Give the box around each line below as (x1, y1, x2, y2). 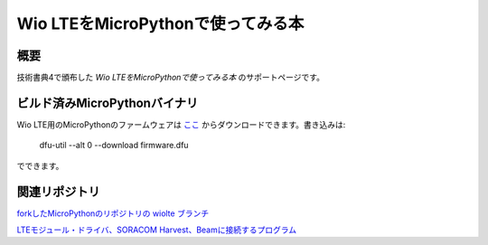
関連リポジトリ (16, 184, 100, 199)
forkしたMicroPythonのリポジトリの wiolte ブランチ (16, 208, 210, 219)
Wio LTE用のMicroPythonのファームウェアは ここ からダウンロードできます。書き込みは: (16, 118, 346, 130)
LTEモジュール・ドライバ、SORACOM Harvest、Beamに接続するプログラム (16, 224, 297, 235)
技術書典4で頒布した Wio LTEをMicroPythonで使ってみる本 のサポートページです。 (16, 72, 325, 83)
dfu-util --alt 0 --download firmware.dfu (39, 140, 189, 151)
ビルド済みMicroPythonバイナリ (16, 95, 199, 110)
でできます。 (16, 160, 64, 171)
